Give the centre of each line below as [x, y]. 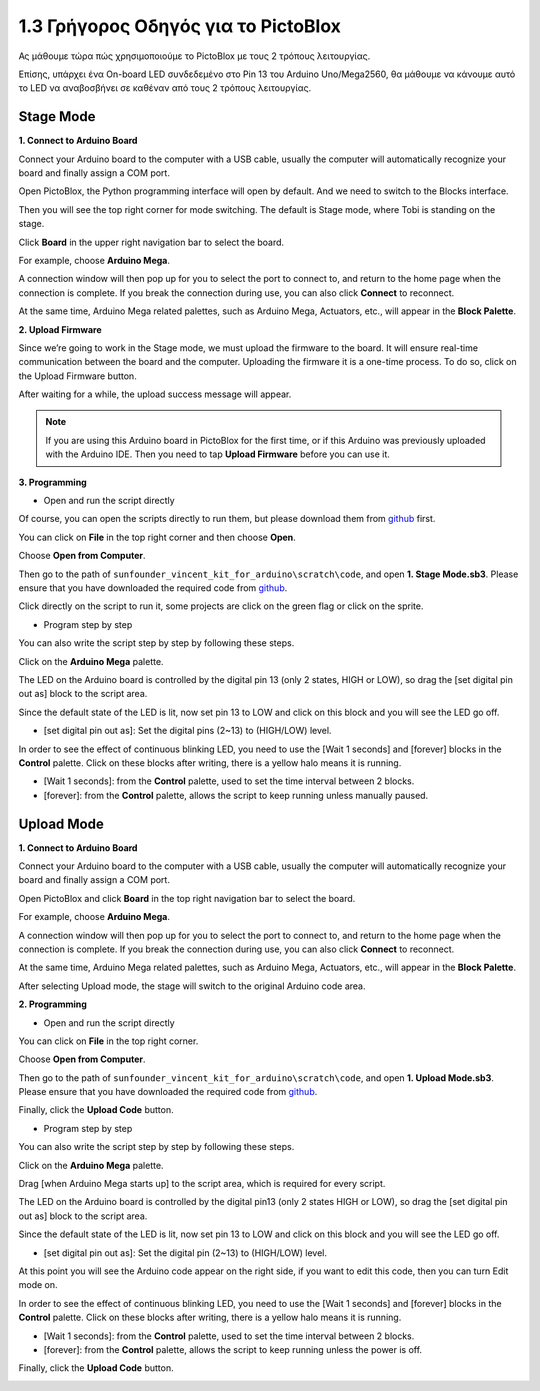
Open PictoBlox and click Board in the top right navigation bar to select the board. [187, 898]
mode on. [38, 1285]
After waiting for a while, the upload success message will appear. [155, 394]
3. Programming [52, 482]
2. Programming [52, 1004]
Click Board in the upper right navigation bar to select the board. [151, 242]
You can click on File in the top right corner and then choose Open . [157, 537]
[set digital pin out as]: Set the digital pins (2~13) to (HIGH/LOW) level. [187, 731]
